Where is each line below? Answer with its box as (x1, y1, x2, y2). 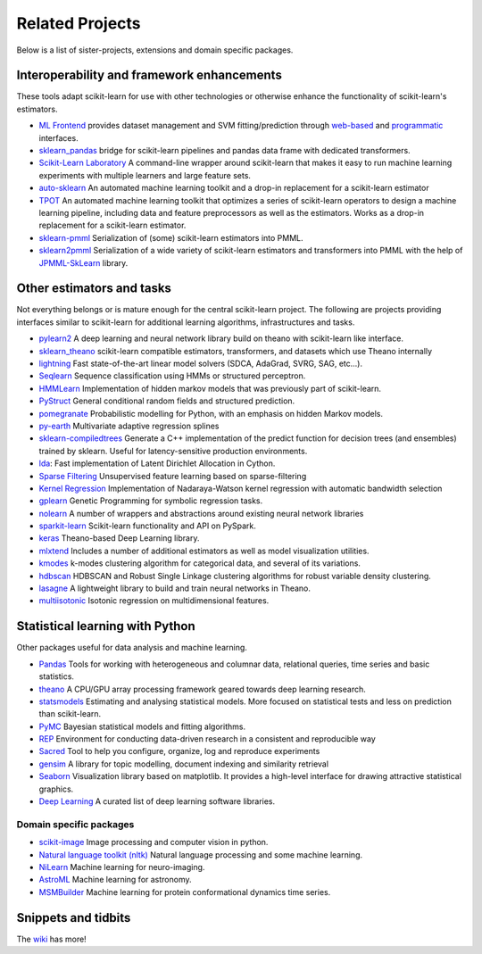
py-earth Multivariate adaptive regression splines (38, 420, 220, 431)
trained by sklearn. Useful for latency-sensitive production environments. (38, 445, 308, 456)
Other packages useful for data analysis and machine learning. (16, 643, 247, 653)
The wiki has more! (16, 933, 87, 944)
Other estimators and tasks (16, 281, 171, 296)
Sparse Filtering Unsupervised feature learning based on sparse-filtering (38, 470, 307, 481)
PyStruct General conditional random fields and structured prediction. (38, 395, 295, 406)
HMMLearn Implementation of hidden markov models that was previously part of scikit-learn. (38, 383, 382, 394)
